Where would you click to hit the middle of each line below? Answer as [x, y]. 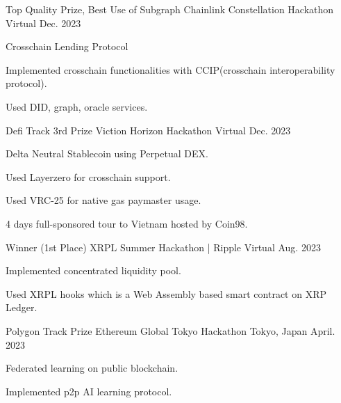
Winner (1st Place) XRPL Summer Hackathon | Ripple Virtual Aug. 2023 [163, 247]
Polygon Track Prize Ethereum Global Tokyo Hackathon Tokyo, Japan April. [170, 330]
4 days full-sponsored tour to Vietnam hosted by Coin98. [127, 223]
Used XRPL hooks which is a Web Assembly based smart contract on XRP [166, 293]
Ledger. [22, 307]
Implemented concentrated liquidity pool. [93, 270]
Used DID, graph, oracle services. [77, 106]
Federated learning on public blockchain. [92, 368]
